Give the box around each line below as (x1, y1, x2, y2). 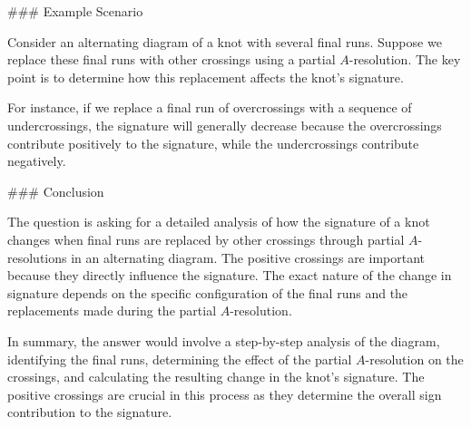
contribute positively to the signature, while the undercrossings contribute (7, 133, 419, 152)
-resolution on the (365, 349, 464, 368)
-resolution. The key (348, 50, 461, 69)
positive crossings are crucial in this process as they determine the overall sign (7, 384, 442, 403)
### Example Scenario (7, 2, 143, 20)
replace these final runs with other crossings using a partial (7, 50, 336, 69)
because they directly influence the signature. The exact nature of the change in (7, 266, 452, 285)
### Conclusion (7, 181, 104, 200)
